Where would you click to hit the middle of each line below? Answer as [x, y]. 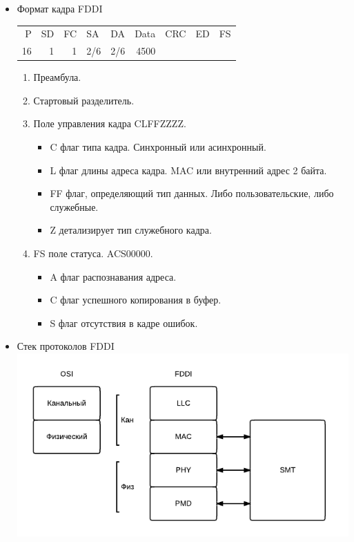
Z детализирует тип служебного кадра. [131, 230]
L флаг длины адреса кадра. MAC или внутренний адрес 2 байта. [188, 170]
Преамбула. [57, 77]
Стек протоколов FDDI [66, 346]
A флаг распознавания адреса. [113, 276]
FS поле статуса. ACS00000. [93, 253]
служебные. [74, 206]
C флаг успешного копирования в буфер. [136, 300]
